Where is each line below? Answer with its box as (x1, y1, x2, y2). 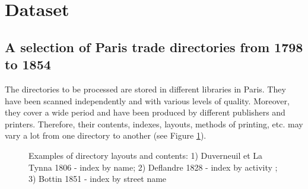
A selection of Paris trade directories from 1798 (5, 37, 303, 56)
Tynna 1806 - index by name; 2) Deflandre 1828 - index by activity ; (28, 161, 278, 173)
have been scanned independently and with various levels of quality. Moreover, (5, 94, 290, 107)
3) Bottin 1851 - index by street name (28, 172, 167, 185)
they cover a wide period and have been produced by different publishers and (5, 106, 285, 118)
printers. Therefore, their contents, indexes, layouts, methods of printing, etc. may (5, 117, 303, 130)
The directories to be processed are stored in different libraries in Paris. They (5, 82, 286, 95)
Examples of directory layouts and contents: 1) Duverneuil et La (28, 149, 263, 161)
